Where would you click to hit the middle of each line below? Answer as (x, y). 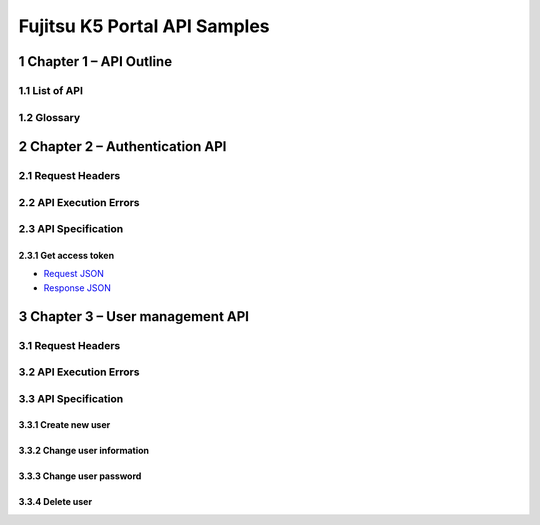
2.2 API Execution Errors (79, 202)
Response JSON (77, 287)
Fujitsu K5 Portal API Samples (144, 26)
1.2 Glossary (49, 117)
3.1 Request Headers (69, 345)
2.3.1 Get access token (66, 255)
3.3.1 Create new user (64, 425)
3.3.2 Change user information (84, 451)
